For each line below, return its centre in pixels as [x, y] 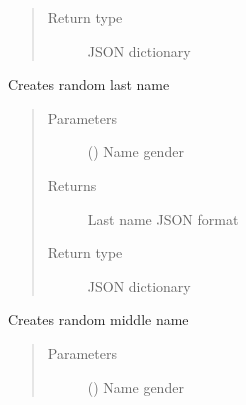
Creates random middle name [98, 319]
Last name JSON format [163, 218]
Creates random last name [89, 84]
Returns [72, 184]
